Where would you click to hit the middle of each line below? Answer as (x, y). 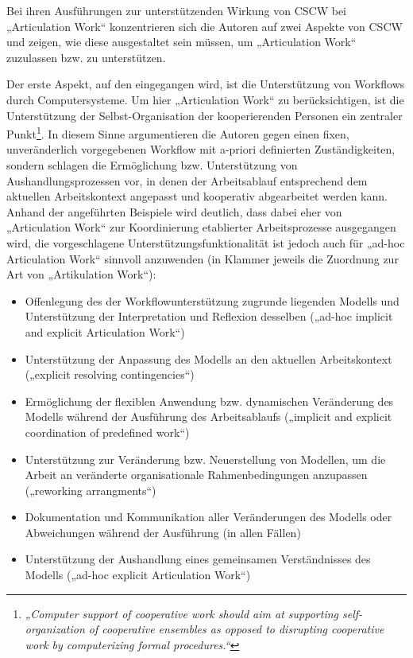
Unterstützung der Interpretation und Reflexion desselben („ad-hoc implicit (209, 316)
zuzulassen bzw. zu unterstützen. (86, 57)
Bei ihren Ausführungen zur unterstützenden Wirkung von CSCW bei (177, 10)
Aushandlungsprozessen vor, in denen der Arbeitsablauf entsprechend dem (187, 180)
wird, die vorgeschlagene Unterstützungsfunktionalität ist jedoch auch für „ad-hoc (206, 242)
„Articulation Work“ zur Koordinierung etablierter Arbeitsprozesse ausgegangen (201, 227)
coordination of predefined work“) (107, 432)
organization (55, 629)
